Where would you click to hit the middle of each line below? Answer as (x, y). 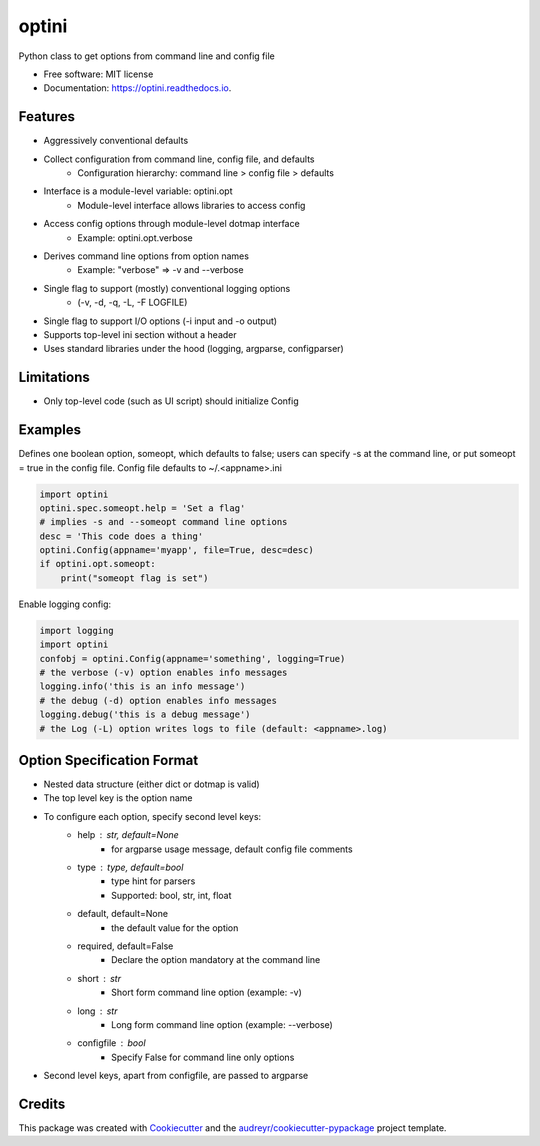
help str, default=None (128, 835)
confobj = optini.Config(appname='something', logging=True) (192, 658)
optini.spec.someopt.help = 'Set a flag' (142, 508)
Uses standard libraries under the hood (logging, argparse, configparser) (193, 349)
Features (46, 116)
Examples (50, 430)
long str (97, 1011)
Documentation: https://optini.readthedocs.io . (137, 88)
